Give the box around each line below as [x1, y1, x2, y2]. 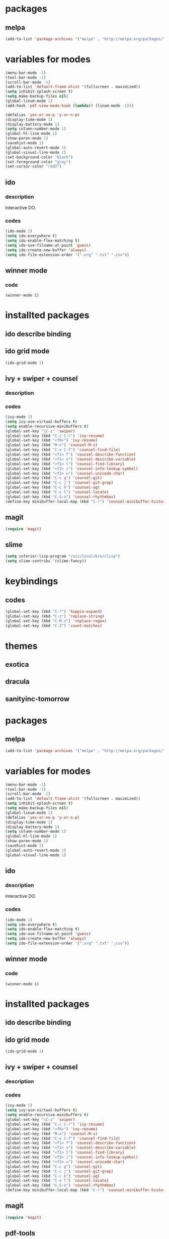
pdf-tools [5, 1229, 35, 1237]
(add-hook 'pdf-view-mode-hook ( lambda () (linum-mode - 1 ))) [5, 103, 134, 108]
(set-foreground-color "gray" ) [5, 159, 71, 164]
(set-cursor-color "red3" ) [5, 164, 62, 169]
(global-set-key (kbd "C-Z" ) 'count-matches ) [5, 623, 102, 628]
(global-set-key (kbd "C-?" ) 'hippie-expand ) [5, 609, 102, 614]
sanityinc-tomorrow [5, 695, 70, 703]
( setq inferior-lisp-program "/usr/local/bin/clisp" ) [5, 554, 121, 559]
